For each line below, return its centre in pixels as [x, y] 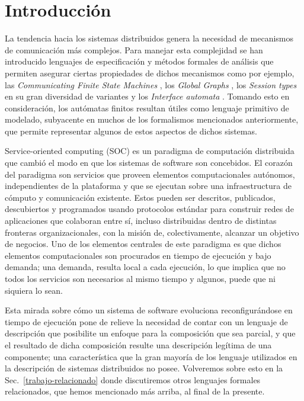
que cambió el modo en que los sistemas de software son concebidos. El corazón [149, 163]
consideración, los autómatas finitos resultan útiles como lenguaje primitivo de [147, 108]
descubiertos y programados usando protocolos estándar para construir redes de [149, 209]
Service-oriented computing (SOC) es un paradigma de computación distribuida [150, 151]
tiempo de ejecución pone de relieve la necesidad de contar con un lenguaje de [146, 321]
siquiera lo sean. [34, 290]
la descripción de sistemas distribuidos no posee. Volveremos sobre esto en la [144, 368]
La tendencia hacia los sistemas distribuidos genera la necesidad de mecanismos [149, 38]
